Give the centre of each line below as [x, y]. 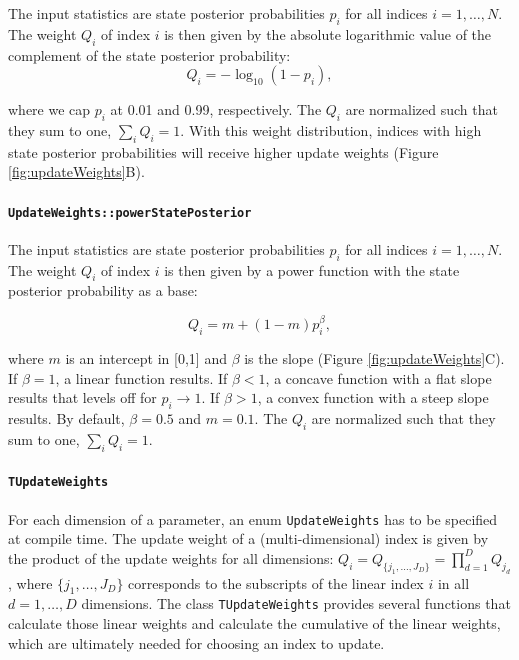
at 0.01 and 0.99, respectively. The [216, 109]
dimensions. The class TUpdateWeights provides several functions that [296, 603]
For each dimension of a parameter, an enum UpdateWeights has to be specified [253, 518]
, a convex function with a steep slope [373, 397]
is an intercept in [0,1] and [146, 358]
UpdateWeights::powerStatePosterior [130, 212]
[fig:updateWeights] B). [76, 171]
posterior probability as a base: [103, 290]
